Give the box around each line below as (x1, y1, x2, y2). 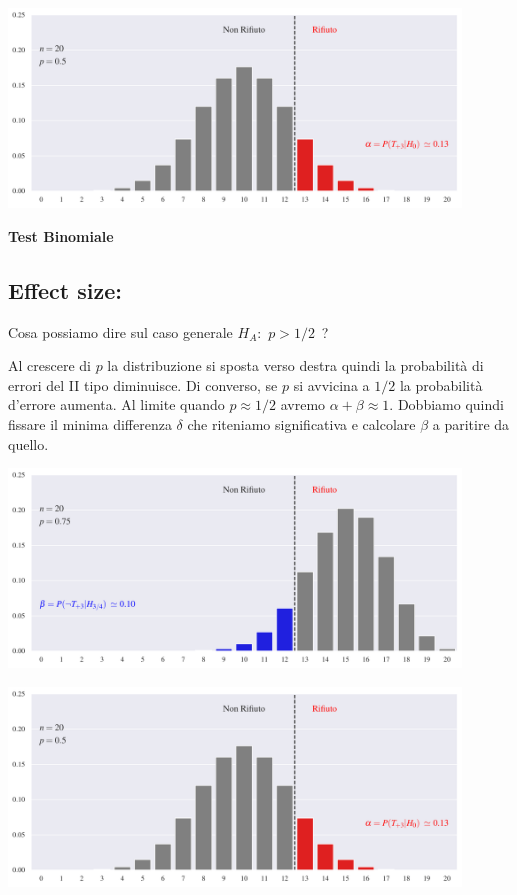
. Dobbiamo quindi (389, 394, 504, 415)
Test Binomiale (8, 225, 114, 246)
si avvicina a (293, 374, 370, 395)
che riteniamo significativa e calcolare (187, 413, 416, 434)
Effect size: (8, 274, 122, 305)
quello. (8, 433, 49, 454)
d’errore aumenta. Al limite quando (8, 394, 225, 415)
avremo (280, 394, 326, 415)
